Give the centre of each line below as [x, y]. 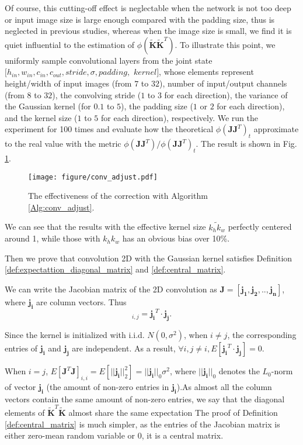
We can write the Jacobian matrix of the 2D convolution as [111, 289]
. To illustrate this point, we [225, 44]
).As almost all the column [224, 386]
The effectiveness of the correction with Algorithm [118, 196]
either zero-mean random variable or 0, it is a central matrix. [114, 435]
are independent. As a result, [124, 348]
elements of [25, 412]
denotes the [239, 371]
